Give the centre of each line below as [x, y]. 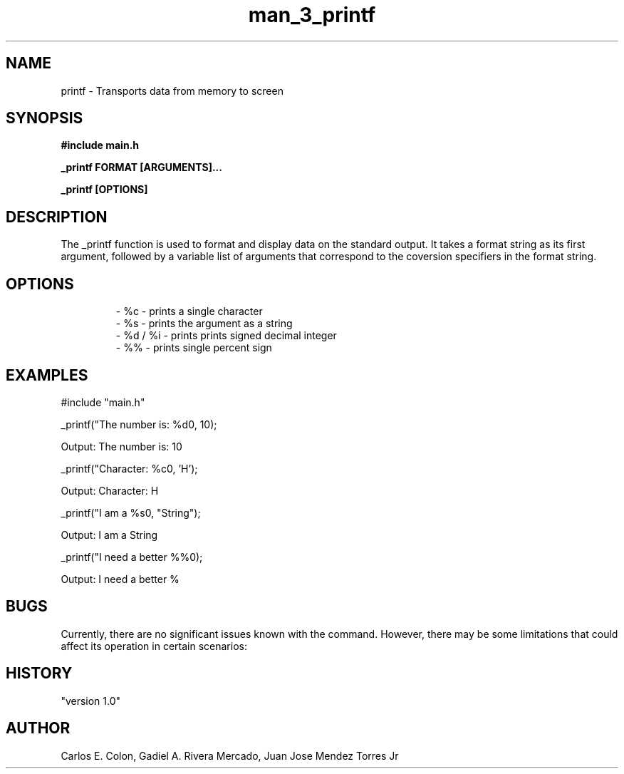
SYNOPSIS [45, 118]
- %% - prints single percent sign [194, 348]
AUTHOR [38, 728]
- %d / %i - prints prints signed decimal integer [226, 336]
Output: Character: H [110, 490]
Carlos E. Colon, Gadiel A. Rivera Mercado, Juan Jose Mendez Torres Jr [230, 755]
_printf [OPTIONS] [104, 190]
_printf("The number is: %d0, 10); [139, 424]
